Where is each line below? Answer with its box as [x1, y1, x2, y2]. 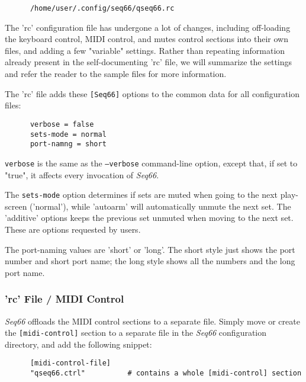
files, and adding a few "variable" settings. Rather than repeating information [5, 44, 285, 56]
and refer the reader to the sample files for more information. [5, 68, 227, 80]
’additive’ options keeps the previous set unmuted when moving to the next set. [5, 211, 294, 224]
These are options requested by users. [5, 223, 141, 235]
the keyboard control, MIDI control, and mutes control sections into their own [5, 33, 288, 45]
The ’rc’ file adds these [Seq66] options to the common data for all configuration [5, 87, 300, 99]
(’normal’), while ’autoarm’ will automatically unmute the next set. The [30, 200, 291, 212]
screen [5, 200, 27, 212]
